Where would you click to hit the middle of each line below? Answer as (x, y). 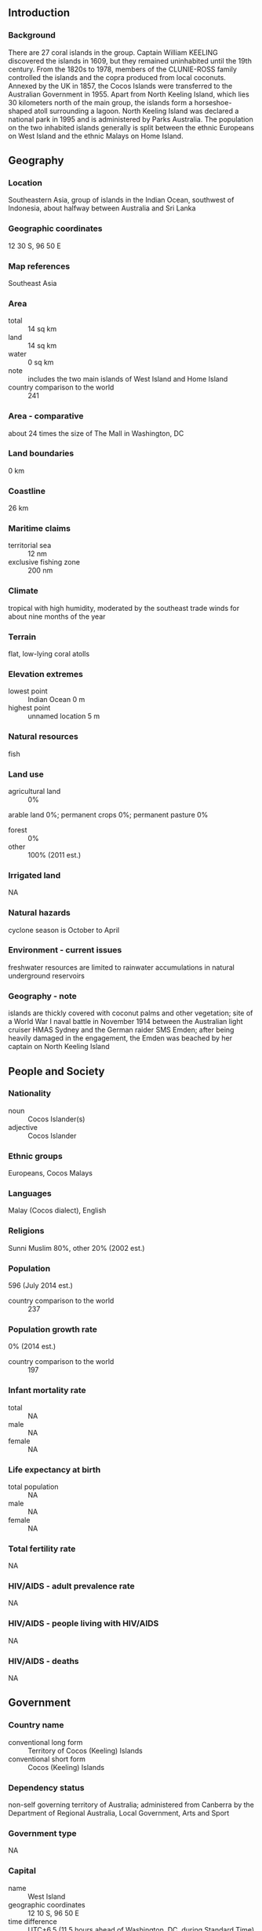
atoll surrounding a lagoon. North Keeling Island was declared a (136, 111)
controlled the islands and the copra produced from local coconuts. (117, 77)
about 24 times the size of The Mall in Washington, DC (96, 433)
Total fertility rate (42, 1549)
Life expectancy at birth (55, 1469)
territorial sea (30, 546)
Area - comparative (46, 416)
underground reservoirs (46, 975)
